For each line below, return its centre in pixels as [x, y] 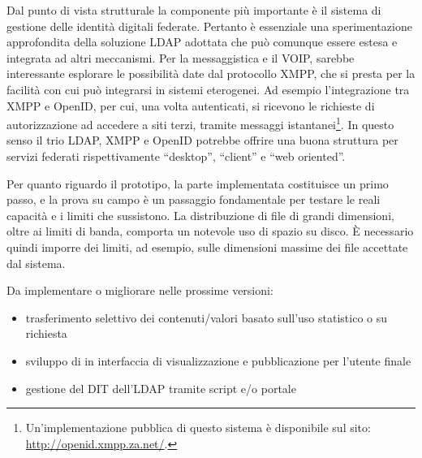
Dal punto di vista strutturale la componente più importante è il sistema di [194, 10]
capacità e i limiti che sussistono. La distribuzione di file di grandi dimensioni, [200, 215]
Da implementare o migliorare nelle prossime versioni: [140, 290]
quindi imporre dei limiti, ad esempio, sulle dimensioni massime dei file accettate [207, 246]
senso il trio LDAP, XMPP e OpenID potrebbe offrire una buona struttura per [202, 140]
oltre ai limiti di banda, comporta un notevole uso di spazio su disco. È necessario [210, 231]
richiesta [46, 333]
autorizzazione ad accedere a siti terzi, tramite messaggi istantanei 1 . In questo [200, 123]
